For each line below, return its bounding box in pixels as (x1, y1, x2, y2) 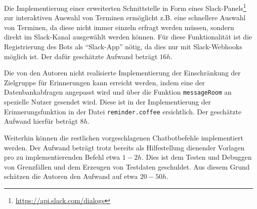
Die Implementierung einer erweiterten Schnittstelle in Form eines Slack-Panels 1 (4, 1, 246, 13)
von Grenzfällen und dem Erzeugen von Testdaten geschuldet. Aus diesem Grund (4, 161, 250, 172)
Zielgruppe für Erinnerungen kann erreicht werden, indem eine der (4, 77, 205, 87)
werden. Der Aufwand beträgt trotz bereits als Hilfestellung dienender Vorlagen (4, 142, 245, 152)
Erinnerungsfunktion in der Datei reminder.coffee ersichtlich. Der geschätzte (4, 106, 242, 116)
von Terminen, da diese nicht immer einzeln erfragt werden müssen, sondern (4, 22, 234, 32)
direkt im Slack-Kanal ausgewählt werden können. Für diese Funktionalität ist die (4, 32, 252, 42)
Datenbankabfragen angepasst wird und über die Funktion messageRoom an (4, 87, 232, 97)
